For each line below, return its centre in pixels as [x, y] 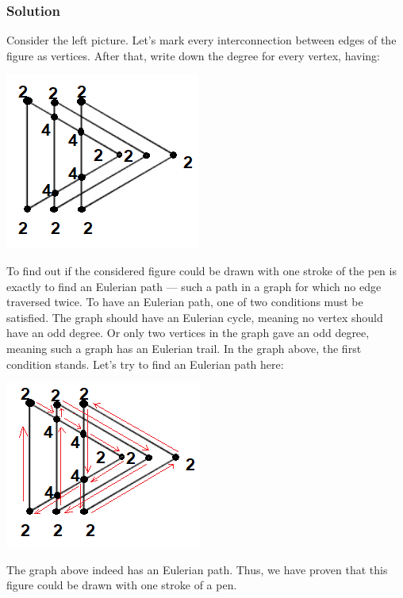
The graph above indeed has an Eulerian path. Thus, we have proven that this [197, 569]
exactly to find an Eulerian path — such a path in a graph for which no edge [194, 286]
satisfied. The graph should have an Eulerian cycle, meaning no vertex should [195, 317]
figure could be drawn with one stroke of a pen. [122, 585]
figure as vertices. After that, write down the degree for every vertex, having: [194, 55]
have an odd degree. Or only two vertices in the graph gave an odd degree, [188, 333]
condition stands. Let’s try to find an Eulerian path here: [145, 364]
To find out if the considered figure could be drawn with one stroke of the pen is [201, 270]
